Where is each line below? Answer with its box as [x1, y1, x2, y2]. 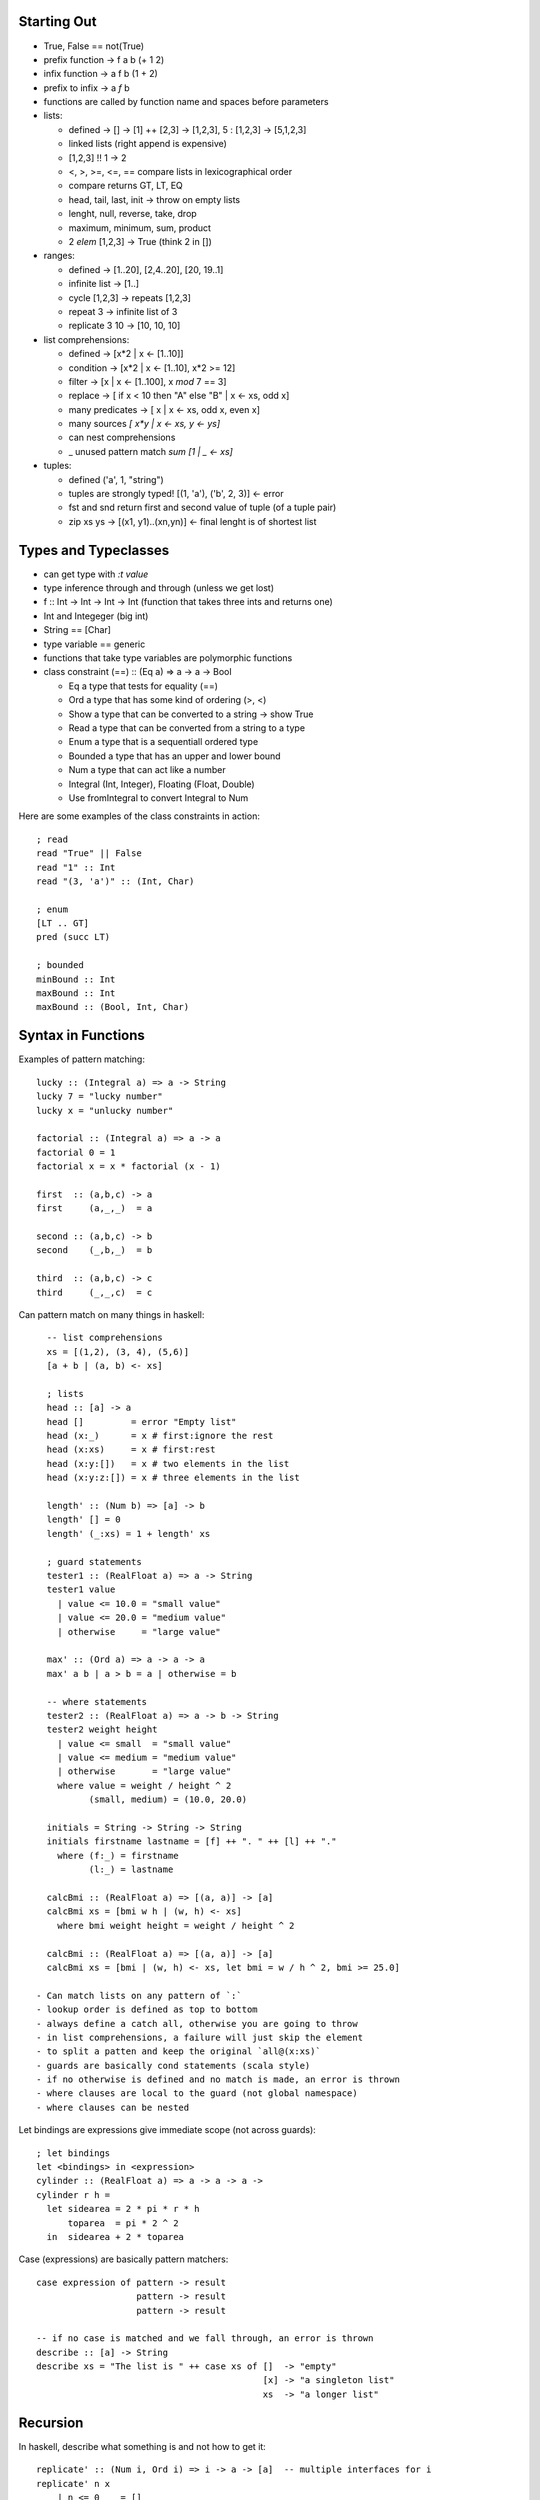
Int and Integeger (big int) [43, 610, 149, 622]
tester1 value [46, 1584, 116, 1595]
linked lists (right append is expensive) [68, 138, 227, 150]
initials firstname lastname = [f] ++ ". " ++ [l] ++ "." [46, 1836, 337, 1847]
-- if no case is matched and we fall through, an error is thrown [36, 2333, 374, 2344]
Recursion [18, 2414, 84, 2431]
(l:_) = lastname [88, 1864, 174, 1875]
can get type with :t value [43, 568, 149, 580]
